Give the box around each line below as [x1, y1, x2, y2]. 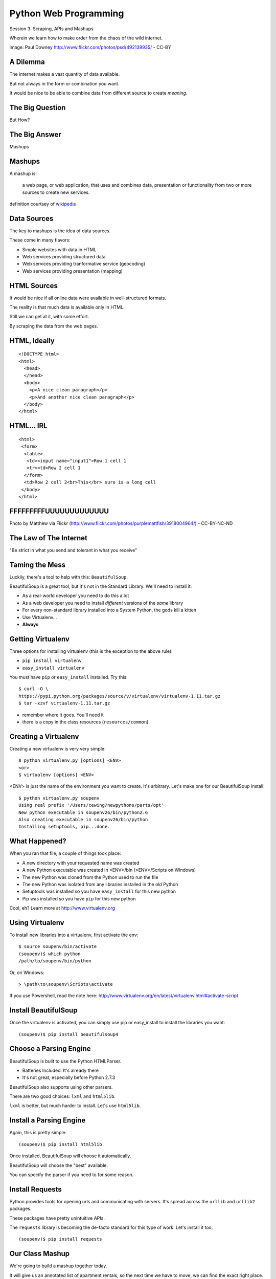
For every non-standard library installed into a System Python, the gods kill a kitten [22, 607, 197, 613]
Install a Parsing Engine [9, 1116, 86, 1125]
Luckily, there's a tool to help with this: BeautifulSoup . [9, 574, 128, 580]
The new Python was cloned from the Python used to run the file [22, 874, 158, 880]
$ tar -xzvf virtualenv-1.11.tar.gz [18, 700, 110, 706]
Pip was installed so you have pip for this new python [22, 895, 136, 901]
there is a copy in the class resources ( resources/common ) [22, 719, 149, 725]
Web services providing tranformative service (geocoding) [22, 261, 146, 267]
